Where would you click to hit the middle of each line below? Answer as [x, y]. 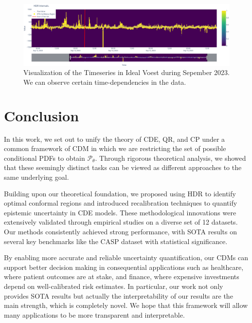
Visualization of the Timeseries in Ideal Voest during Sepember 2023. [126, 72]
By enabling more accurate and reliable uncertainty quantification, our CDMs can [126, 257]
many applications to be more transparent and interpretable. [94, 314]
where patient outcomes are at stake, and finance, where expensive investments [122, 276]
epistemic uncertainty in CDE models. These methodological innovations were [120, 212]
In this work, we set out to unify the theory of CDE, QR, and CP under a [115, 139]
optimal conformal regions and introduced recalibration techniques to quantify [121, 203]
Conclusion [42, 115]
